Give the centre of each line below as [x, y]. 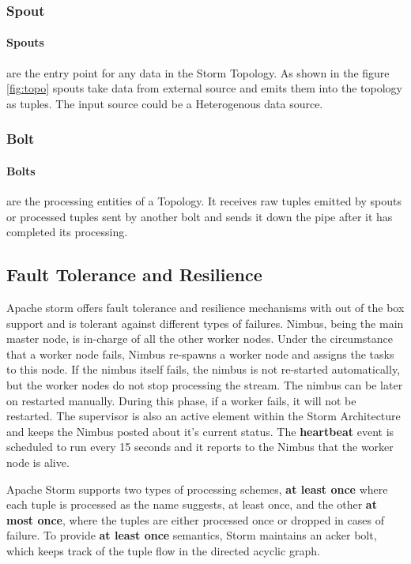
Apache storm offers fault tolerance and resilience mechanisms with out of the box [205, 308]
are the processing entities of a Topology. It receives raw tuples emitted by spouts [204, 201]
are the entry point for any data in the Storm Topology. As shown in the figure [198, 72]
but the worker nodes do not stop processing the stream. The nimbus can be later [205, 385]
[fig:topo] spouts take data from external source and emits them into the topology [204, 88]
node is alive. [38, 462]
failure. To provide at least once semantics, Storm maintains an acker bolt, [192, 535]
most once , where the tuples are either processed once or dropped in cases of [195, 519]
